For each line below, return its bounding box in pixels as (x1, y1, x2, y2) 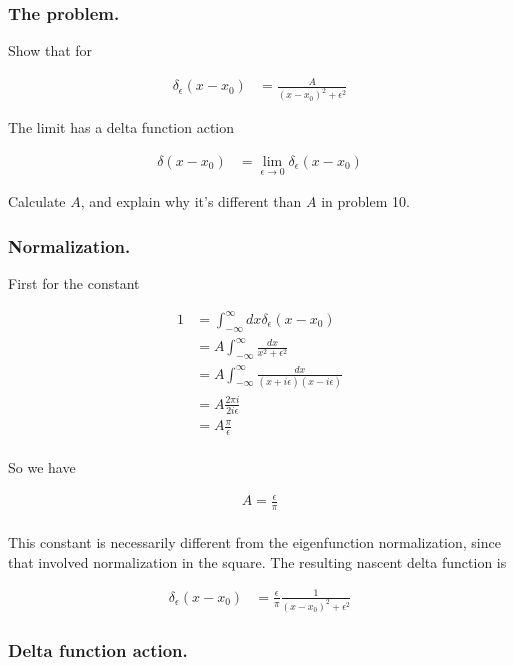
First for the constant (8, 272, 140, 293)
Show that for (8, 40, 93, 61)
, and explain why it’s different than (80, 191, 302, 212)
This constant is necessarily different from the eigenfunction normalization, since (8, 532, 501, 553)
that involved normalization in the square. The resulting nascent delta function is (8, 551, 507, 572)
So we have (8, 457, 76, 478)
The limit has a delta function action (8, 117, 235, 138)
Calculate (8, 191, 66, 212)
